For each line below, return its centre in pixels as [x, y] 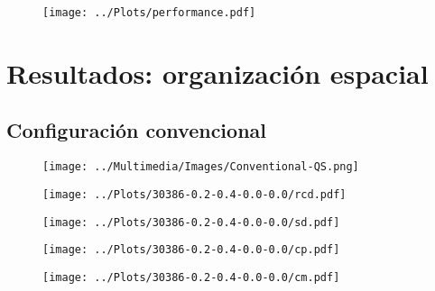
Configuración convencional [136, 130]
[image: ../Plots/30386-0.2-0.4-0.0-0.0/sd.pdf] [191, 222]
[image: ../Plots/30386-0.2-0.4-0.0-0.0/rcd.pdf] [194, 194]
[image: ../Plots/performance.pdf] [149, 13]
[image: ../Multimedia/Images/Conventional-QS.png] [201, 167]
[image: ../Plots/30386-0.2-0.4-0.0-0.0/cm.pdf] [191, 277]
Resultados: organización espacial [217, 73]
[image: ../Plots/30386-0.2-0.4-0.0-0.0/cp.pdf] [191, 250]
